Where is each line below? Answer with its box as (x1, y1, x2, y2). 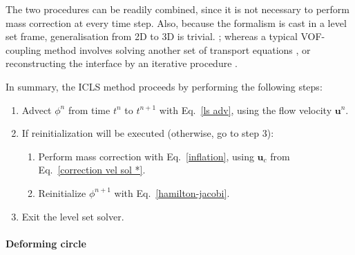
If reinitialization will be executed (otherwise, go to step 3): (21, 126, 274, 140)
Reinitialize (38, 185, 86, 200)
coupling (6, 42, 41, 57)
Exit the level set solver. (21, 209, 124, 223)
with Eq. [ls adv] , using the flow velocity (159, 102, 332, 117)
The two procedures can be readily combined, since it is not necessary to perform (6, 2, 349, 16)
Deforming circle (6, 236, 86, 250)
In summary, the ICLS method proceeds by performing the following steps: (6, 79, 323, 93)
